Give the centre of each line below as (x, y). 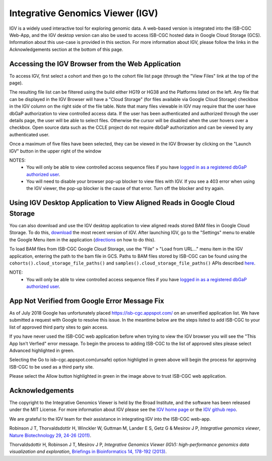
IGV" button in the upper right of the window (55, 151)
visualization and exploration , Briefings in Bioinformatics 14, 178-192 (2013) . (88, 451)
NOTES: (18, 160)
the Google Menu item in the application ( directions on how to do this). (82, 239)
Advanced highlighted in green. (42, 350)
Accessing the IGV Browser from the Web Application (95, 64)
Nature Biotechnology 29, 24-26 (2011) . (50, 435)
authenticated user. (29, 134)
